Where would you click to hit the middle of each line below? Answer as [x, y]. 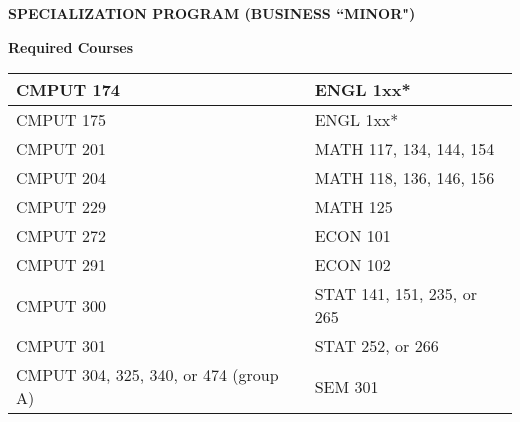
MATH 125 [353, 207]
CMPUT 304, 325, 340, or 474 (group [147, 375]
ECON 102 [352, 265]
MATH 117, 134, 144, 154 [404, 149]
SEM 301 [346, 386]
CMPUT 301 [61, 346]
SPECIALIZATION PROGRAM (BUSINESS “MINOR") [212, 13]
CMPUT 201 [61, 149]
